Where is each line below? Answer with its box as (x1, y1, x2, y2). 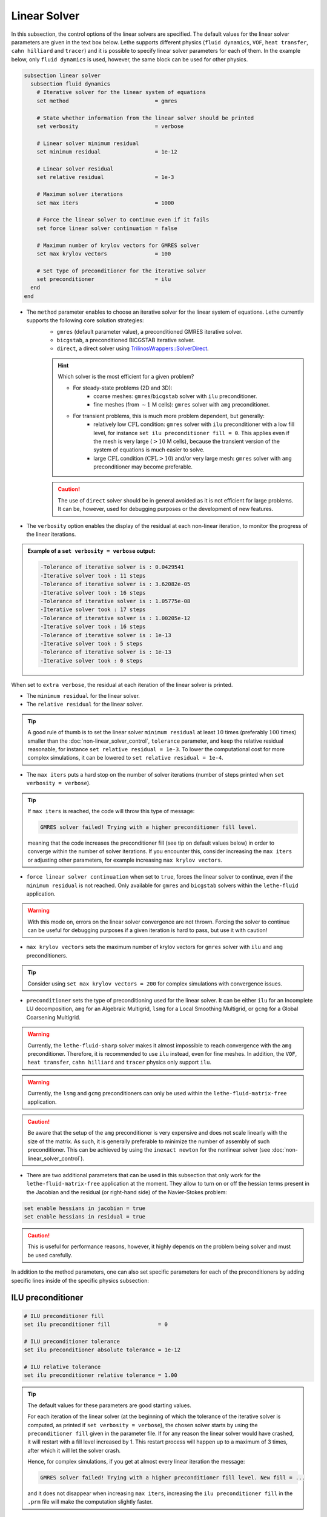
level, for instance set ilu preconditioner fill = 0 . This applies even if (93, 429, 290, 436)
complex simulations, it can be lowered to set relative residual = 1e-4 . (27, 754, 223, 762)
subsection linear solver (24, 72, 101, 79)
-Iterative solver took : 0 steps (40, 657, 143, 664)
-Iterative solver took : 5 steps (40, 640, 143, 647)
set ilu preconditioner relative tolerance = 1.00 (24, 1372, 178, 1379)
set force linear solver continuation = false (36, 225, 178, 232)
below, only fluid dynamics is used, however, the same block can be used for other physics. (11, 55, 248, 63)
